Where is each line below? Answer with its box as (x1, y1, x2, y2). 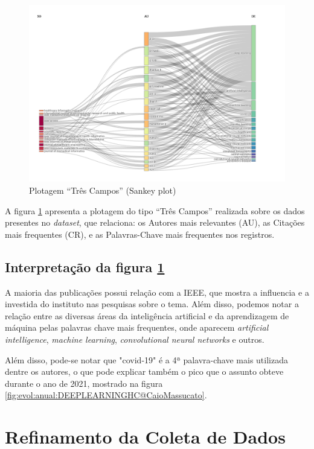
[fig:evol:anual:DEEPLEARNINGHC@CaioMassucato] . (5, 389, 207, 401)
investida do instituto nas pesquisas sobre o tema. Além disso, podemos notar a (5, 298, 299, 310)
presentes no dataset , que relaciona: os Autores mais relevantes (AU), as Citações (5, 216, 305, 229)
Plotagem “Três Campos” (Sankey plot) (29, 184, 176, 197)
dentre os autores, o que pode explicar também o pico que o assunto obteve (5, 365, 284, 378)
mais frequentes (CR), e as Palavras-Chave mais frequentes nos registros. (5, 228, 275, 240)
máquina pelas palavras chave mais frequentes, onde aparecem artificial (5, 321, 269, 334)
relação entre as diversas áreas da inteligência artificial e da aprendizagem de (5, 309, 289, 322)
